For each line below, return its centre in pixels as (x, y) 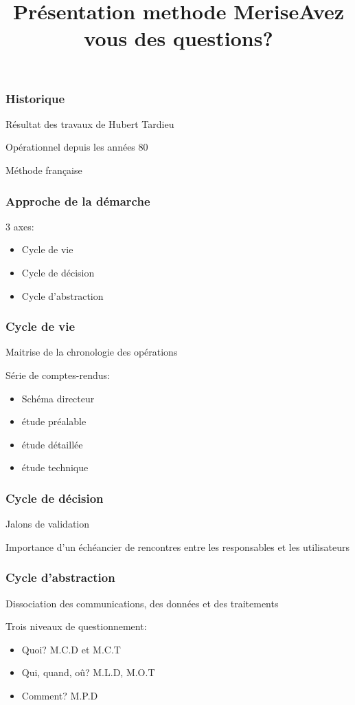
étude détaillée (52, 444)
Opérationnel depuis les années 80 (77, 147)
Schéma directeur (58, 398)
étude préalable (54, 421)
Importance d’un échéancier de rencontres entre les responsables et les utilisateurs (177, 546)
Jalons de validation (48, 524)
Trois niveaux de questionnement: (76, 626)
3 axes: (20, 226)
